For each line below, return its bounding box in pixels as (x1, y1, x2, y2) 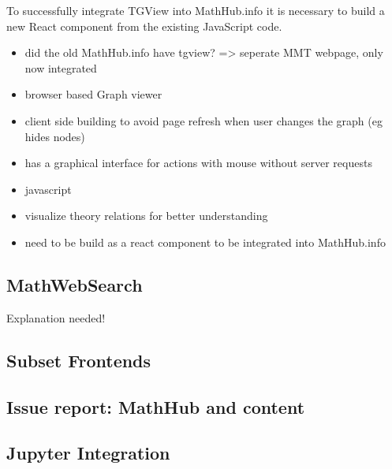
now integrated (24, 59, 97, 76)
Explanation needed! (6, 309, 106, 326)
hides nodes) (24, 128, 85, 144)
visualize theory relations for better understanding (24, 207, 268, 224)
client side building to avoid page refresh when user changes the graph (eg (24, 112, 383, 128)
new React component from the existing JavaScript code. (6, 17, 282, 34)
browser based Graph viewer (24, 86, 162, 102)
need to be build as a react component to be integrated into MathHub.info (24, 233, 386, 250)
